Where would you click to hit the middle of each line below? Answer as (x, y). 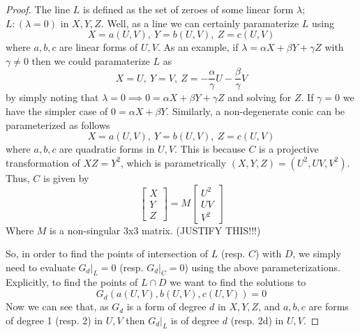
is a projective (289, 149)
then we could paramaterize (91, 60)
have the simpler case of (57, 111)
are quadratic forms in (107, 149)
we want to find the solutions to (238, 282)
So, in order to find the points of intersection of (107, 253)
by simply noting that (52, 97)
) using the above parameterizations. (262, 267)
